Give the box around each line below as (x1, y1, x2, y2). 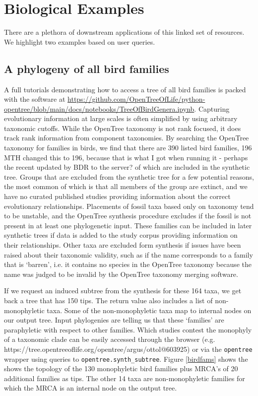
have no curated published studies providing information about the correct (4, 191, 231, 201)
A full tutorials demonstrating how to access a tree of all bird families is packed (4, 84, 246, 94)
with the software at (4, 94, 65, 104)
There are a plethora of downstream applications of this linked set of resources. (4, 27, 245, 37)
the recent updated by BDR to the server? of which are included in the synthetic (4, 162, 250, 172)
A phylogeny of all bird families (4, 61, 169, 76)
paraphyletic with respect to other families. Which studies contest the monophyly (4, 324, 252, 334)
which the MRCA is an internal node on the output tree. (4, 383, 177, 393)
